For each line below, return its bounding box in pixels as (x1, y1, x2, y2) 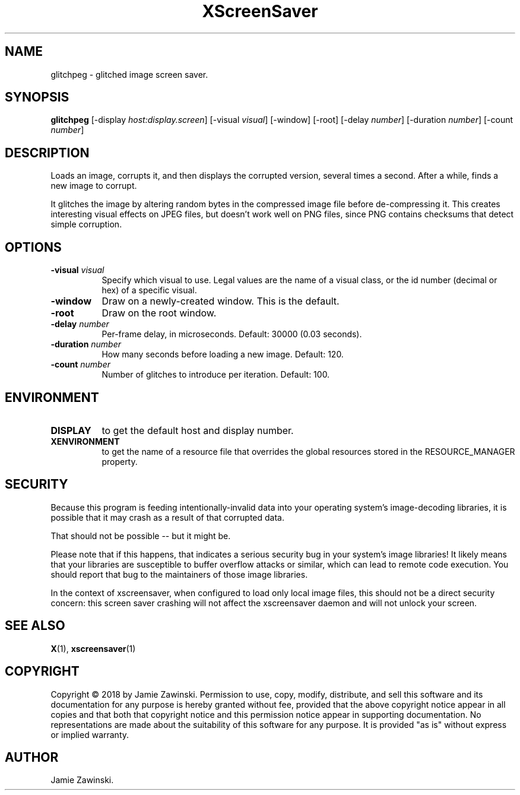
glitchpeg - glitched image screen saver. (50, 69, 208, 80)
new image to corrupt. (50, 180, 137, 191)
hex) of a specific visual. (102, 285, 197, 296)
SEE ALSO (5, 618, 65, 634)
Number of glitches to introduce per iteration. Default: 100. (102, 369, 330, 380)
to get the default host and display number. (102, 424, 294, 436)
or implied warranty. (50, 729, 129, 740)
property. (102, 456, 138, 467)
